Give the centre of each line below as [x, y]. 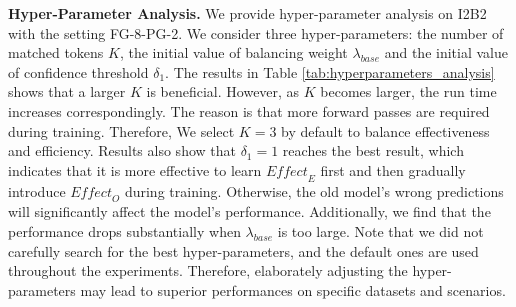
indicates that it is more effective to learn [135, 169]
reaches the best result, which [373, 150]
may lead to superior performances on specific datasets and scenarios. [293, 289]
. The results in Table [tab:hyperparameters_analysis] [330, 71]
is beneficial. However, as [223, 91]
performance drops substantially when [124, 230]
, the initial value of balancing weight [233, 52]
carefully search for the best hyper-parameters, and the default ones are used [243, 250]
